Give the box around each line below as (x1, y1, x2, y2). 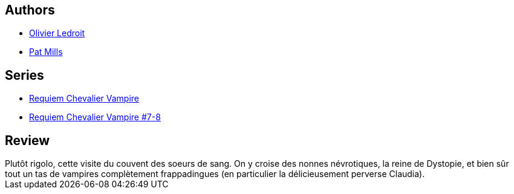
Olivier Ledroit (29, 28, 85, 39)
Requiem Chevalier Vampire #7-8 (29, 112, 161, 123)
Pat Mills (29, 47, 63, 57)
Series (5, 67, 44, 83)
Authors (5, 2, 55, 18)
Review (5, 132, 50, 148)
